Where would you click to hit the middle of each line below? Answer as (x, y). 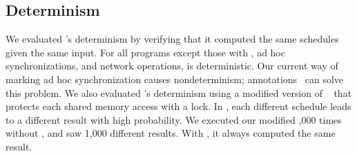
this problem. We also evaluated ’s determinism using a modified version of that (179, 92)
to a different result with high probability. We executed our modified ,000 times (174, 119)
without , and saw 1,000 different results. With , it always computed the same (171, 133)
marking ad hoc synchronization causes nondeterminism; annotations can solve (175, 79)
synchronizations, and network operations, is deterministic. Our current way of (172, 66)
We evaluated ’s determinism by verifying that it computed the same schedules (172, 39)
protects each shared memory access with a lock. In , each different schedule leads (178, 106)
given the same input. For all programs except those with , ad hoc (145, 52)
